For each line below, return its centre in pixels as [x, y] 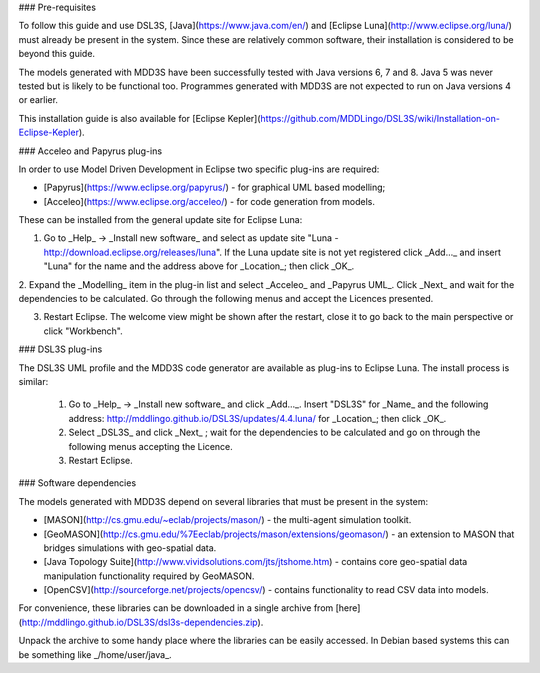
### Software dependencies [77, 483]
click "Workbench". [83, 331]
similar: [33, 381]
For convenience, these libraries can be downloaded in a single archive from [176, 608]
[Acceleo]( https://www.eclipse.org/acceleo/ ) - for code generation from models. [209, 201]
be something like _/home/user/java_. [95, 654]
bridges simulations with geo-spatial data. [130, 547]
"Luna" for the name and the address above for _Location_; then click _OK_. [199, 266]
